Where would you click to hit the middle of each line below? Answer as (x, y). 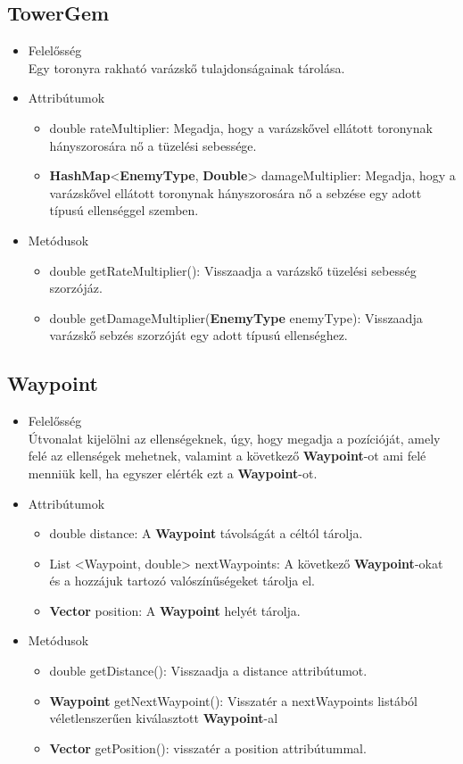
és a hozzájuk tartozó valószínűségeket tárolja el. (182, 581)
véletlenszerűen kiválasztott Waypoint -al (164, 718)
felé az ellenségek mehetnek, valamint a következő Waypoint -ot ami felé (227, 456)
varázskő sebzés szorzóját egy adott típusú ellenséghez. (198, 335)
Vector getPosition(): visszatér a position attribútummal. (208, 747)
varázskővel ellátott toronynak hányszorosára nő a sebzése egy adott (236, 192)
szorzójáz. (76, 288)
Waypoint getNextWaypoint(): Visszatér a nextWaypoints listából (233, 700)
